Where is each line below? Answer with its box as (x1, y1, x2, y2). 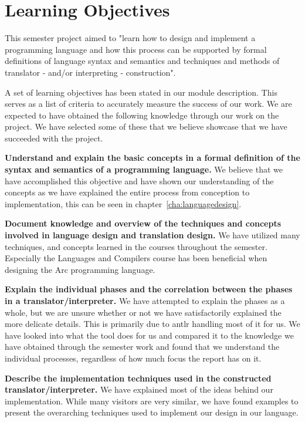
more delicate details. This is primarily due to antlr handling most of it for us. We (5, 318, 300, 330)
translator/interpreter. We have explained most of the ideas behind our (5, 383, 273, 396)
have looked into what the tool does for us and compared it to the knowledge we (5, 329, 294, 341)
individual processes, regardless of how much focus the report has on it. (5, 352, 262, 364)
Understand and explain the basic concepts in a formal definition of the (5, 151, 300, 164)
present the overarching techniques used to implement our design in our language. (5, 406, 299, 418)
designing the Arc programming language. (5, 263, 155, 275)
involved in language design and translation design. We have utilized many (5, 229, 300, 241)
